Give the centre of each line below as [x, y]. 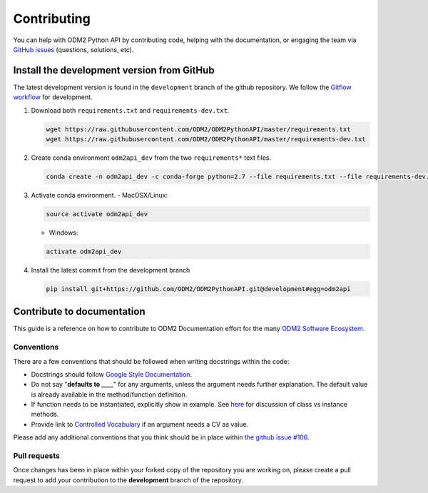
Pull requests [36, 456]
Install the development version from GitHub [114, 70]
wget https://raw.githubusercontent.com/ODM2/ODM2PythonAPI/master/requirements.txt [198, 129]
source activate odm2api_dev [97, 214]
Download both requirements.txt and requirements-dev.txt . [130, 110]
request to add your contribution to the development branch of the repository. [128, 480]
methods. [45, 415]
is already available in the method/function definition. [109, 394]
